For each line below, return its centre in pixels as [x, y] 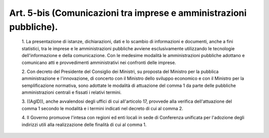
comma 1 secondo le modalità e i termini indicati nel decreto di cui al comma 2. [103, 108]
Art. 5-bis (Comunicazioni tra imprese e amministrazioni [128, 13]
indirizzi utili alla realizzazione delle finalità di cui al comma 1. [84, 125]
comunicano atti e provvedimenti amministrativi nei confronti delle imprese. [99, 63]
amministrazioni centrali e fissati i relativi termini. [72, 92]
